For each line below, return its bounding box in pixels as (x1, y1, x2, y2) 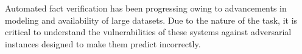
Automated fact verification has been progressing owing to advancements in (5, 2, 287, 14)
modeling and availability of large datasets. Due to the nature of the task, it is (5, 13, 298, 26)
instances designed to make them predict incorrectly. (5, 37, 201, 50)
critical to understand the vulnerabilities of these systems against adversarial (5, 25, 292, 38)
